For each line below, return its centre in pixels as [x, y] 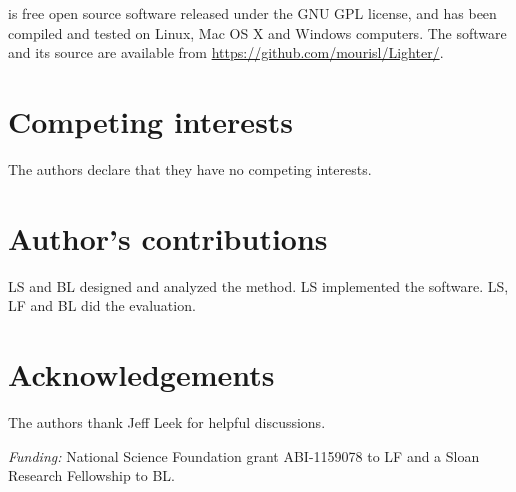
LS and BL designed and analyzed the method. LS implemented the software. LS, [258, 285]
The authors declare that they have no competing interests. [190, 168]
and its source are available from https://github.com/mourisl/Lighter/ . [226, 52]
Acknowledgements [141, 374]
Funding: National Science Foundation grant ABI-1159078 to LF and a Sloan [244, 455]
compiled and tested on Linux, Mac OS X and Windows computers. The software [257, 32]
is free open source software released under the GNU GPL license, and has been [252, 13]
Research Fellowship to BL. [92, 475]
